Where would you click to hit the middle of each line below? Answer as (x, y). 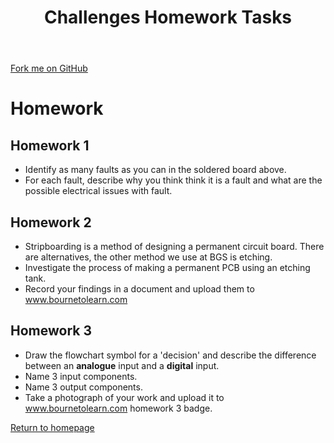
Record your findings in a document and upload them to (139, 289)
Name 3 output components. (83, 387)
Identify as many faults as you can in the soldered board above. (155, 170)
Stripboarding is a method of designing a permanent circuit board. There (174, 246)
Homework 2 (51, 222)
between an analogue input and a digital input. (122, 365)
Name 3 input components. (81, 376)
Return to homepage (52, 427)
